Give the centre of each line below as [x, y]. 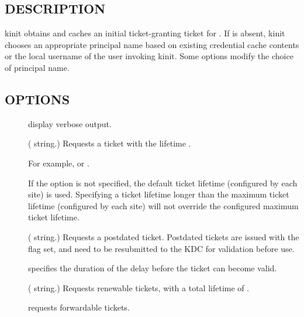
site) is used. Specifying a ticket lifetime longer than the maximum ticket [159, 194]
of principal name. [37, 67]
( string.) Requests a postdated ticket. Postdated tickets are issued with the [164, 236]
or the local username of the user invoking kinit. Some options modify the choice [149, 56]
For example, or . [59, 163]
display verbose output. [70, 123]
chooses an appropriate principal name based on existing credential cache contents [152, 44]
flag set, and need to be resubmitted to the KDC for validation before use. [161, 248]
